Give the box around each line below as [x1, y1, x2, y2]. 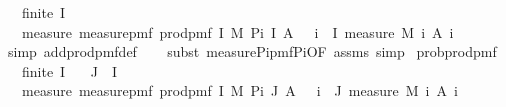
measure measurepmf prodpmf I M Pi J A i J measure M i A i [21, 80, 458, 101]
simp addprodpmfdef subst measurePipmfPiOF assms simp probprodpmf [7, 41, 497, 62]
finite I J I [21, 60, 118, 81]
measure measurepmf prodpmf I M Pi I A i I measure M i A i [21, 21, 454, 42]
